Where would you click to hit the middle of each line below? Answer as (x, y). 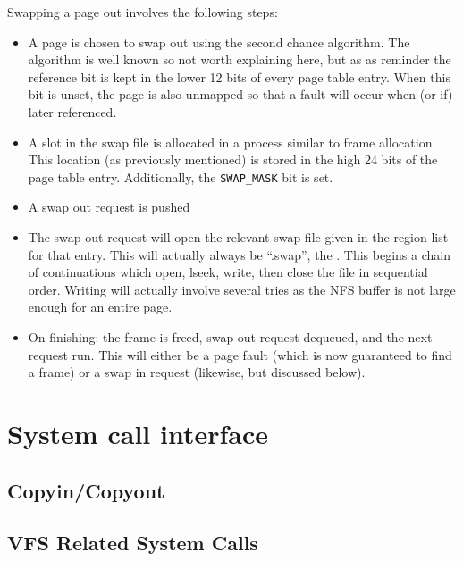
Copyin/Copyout (86, 490)
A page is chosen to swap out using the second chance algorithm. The (219, 42)
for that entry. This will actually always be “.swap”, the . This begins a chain (239, 254)
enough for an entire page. (100, 307)
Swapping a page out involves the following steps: (143, 12)
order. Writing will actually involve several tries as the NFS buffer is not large (242, 289)
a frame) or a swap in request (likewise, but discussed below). (197, 372)
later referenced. (72, 111)
